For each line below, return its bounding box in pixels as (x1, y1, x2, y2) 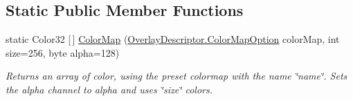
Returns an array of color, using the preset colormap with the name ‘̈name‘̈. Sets (6, 68, 347, 83)
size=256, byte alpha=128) (6, 45, 120, 59)
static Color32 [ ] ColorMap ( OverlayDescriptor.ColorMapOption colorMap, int (6, 32, 340, 46)
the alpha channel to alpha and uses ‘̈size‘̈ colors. (6, 82, 212, 96)
